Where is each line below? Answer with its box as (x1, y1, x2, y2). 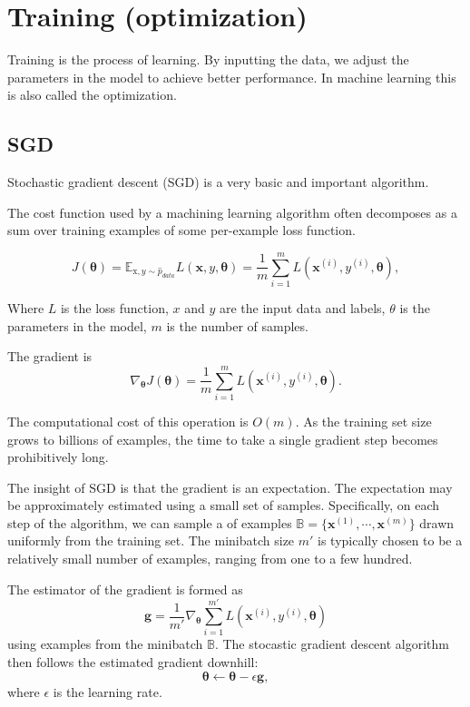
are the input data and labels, (219, 299, 386, 318)
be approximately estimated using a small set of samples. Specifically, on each (7, 496, 440, 515)
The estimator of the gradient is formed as (7, 579, 243, 598)
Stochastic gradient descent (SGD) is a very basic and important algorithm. (7, 172, 429, 191)
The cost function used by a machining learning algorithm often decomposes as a (7, 202, 457, 221)
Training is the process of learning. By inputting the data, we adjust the (7, 50, 409, 69)
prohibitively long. (7, 447, 109, 466)
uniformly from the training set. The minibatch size (7, 531, 295, 550)
